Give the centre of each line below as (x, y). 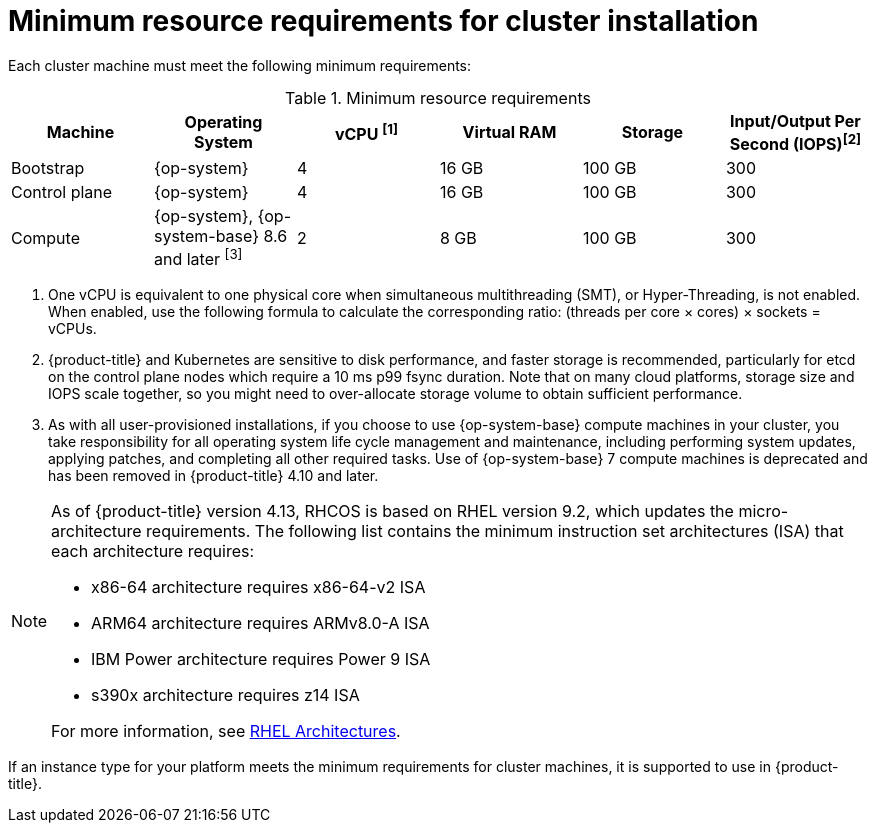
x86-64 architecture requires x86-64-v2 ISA (258, 587)
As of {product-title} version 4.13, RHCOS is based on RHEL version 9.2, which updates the (392, 511)
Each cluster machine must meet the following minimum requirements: (240, 65)
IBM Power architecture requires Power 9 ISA (261, 659)
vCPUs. (72, 329)
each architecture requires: (153, 551)
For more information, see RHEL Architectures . (226, 731)
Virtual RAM (509, 132)
